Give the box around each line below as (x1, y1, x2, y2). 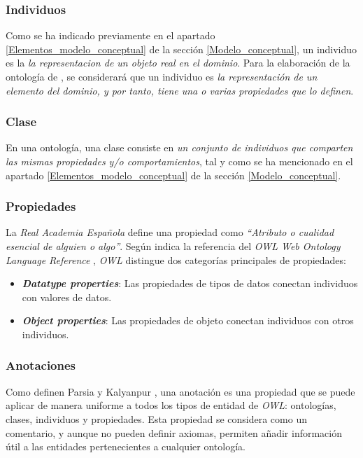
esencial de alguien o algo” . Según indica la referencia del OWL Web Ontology (6, 239, 341, 253)
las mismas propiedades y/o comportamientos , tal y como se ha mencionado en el (6, 154, 353, 168)
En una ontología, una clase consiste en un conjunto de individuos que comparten (6, 140, 353, 155)
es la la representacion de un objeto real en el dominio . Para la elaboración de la (6, 55, 350, 70)
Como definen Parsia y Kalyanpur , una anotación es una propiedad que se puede (6, 384, 355, 398)
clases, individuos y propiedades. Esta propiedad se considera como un (6, 411, 307, 426)
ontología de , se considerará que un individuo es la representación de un (6, 69, 318, 83)
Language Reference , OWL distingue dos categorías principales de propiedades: (6, 252, 346, 267)
